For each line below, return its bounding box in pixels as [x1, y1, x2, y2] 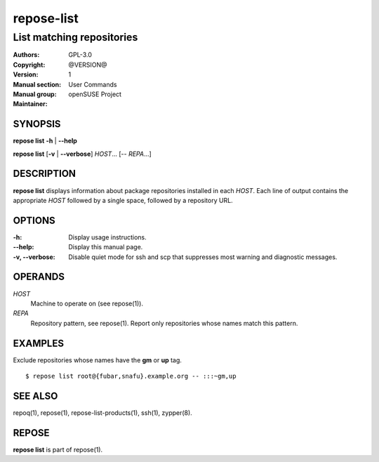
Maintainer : [13, 100, 48, 108]
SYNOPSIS [13, 118, 61, 130]
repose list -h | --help [13, 137, 77, 145]
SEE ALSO [13, 390, 58, 402]
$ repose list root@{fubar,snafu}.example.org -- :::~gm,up [25, 372, 237, 380]
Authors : [13, 51, 40, 59]
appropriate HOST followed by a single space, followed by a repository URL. [13, 196, 233, 204]
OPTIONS [13, 214, 55, 226]
